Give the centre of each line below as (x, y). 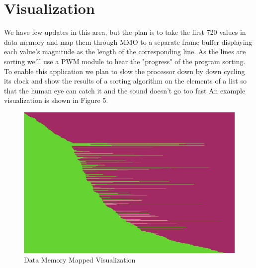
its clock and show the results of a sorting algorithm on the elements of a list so (125, 81)
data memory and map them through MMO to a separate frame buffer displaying (128, 42)
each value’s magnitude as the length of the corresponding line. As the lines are (125, 51)
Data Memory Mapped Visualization (80, 260)
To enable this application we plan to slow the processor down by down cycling (125, 71)
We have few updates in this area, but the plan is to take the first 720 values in (125, 32)
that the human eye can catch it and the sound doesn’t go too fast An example (125, 90)
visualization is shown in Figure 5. (56, 100)
